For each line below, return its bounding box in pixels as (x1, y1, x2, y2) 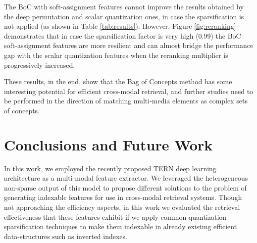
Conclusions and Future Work (4, 134, 213, 154)
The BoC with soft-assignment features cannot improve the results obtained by (4, 1, 244, 11)
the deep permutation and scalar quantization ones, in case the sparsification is (4, 11, 244, 21)
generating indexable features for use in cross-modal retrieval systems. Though (4, 192, 242, 202)
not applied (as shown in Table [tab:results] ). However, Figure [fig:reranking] (4, 21, 236, 31)
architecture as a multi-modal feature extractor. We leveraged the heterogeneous (4, 173, 248, 183)
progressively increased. (4, 59, 75, 70)
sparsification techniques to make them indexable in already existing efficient (4, 221, 237, 232)
